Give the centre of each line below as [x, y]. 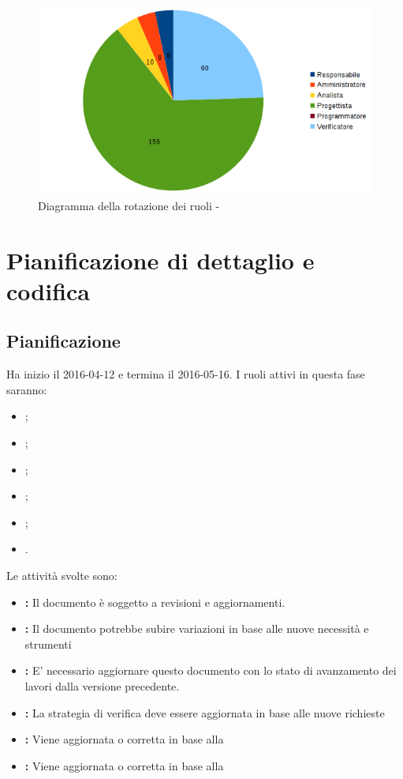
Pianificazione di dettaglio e [160, 260]
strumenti [48, 644]
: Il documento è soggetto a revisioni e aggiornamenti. [155, 602]
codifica [48, 290]
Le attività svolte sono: [62, 575]
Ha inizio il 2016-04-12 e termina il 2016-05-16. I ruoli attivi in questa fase [186, 374]
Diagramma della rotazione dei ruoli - [129, 205]
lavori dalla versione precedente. [102, 685]
